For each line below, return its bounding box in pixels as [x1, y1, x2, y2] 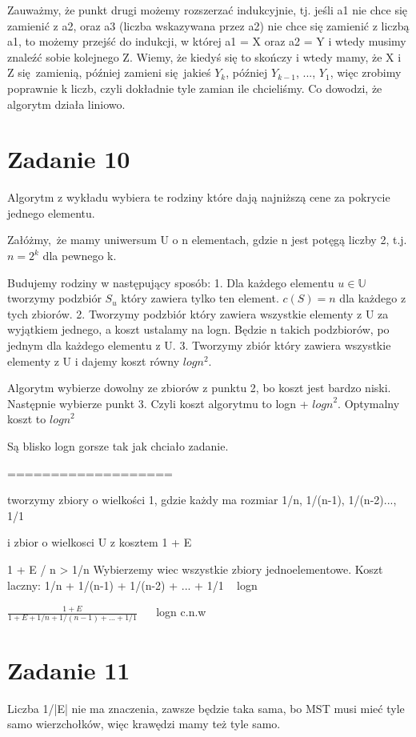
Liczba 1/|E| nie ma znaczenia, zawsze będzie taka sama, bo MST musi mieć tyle [7, 699, 405, 716]
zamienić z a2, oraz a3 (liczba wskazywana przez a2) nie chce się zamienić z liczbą [7, 17, 410, 34]
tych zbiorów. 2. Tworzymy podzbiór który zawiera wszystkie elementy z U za [7, 305, 389, 322]
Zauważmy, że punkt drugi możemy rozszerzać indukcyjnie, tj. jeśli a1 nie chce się [7, 2, 408, 18]
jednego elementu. [7, 204, 95, 221]
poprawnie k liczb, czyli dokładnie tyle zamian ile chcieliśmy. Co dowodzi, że [7, 79, 382, 96]
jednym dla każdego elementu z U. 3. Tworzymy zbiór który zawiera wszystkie [7, 337, 391, 354]
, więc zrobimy [330, 64, 402, 81]
